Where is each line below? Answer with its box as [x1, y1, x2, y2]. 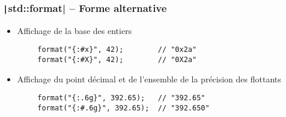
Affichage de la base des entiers [17, 24, 132, 36]
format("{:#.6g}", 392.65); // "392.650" [37, 103, 210, 112]
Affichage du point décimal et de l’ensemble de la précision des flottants [17, 72, 281, 85]
